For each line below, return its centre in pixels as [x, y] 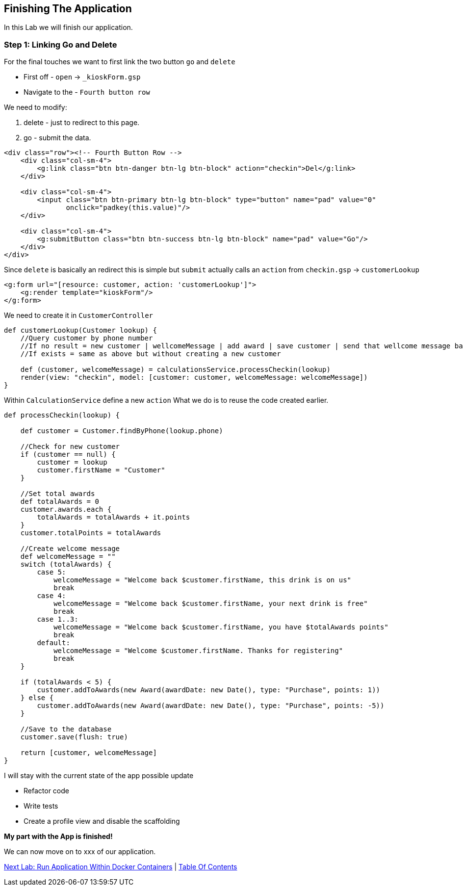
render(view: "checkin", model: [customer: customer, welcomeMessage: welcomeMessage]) [194, 378]
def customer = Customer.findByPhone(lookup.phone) [122, 431]
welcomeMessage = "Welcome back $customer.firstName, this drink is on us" [203, 580]
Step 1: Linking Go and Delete [61, 44]
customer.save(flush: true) [74, 737]
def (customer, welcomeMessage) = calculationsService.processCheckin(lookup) [175, 370]
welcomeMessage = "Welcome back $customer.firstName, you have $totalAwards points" [221, 627]
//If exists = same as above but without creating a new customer [151, 354]
